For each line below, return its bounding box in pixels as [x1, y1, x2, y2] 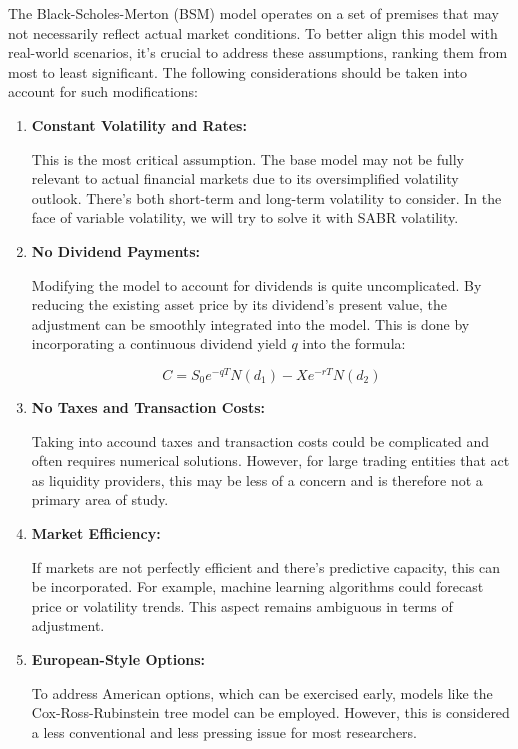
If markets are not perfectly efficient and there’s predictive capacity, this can [31, 556, 501, 577]
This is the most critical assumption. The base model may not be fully [31, 148, 464, 169]
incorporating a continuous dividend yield [31, 333, 287, 354]
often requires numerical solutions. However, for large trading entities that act [31, 450, 510, 471]
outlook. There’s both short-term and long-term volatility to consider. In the [31, 187, 502, 208]
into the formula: [302, 333, 406, 354]
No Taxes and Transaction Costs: [31, 396, 265, 417]
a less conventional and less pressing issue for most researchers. [31, 721, 417, 742]
